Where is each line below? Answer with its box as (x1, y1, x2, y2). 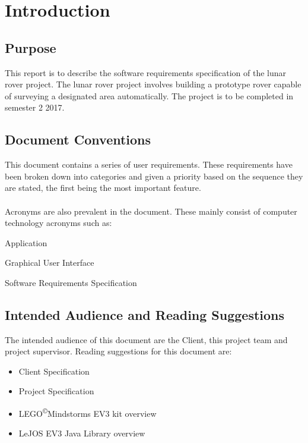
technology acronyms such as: (5, 216, 112, 229)
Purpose (5, 38, 56, 56)
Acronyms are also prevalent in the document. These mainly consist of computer (5, 205, 297, 217)
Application (5, 236, 47, 249)
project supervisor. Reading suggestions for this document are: (5, 345, 232, 357)
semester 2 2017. (5, 101, 65, 114)
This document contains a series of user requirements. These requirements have (5, 158, 293, 171)
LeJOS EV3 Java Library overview (18, 427, 145, 439)
